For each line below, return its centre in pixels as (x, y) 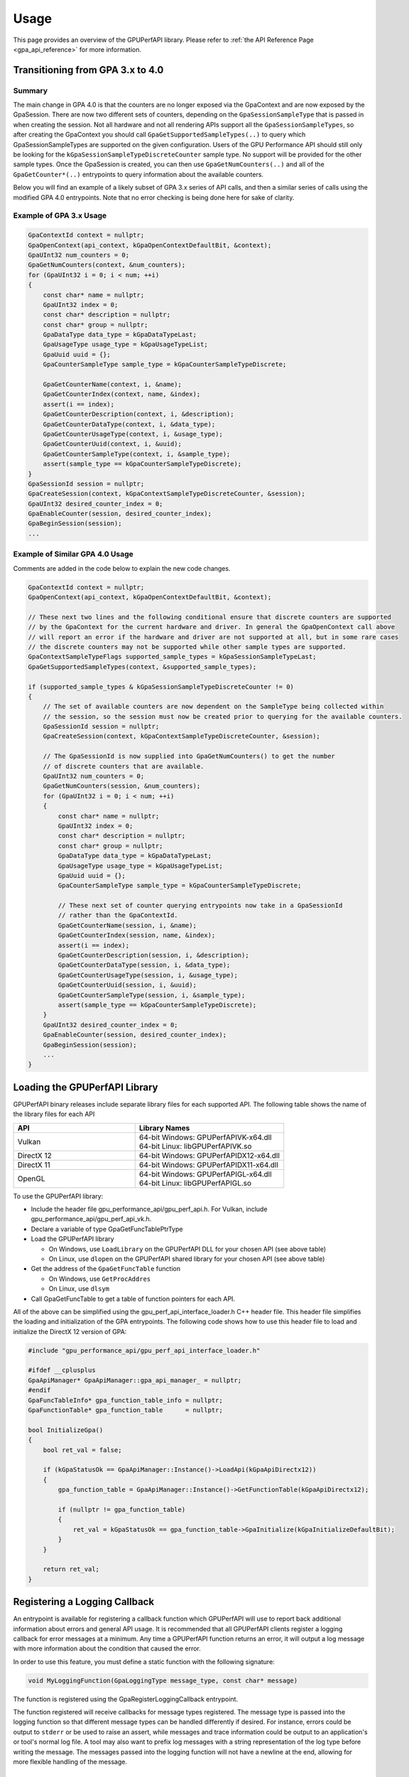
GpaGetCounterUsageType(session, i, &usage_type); (148, 975)
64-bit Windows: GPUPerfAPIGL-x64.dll (206, 1174)
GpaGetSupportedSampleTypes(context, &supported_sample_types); (142, 667)
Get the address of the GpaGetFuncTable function (106, 1269)
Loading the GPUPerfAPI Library (86, 1087)
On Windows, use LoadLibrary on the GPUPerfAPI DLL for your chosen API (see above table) (187, 1249)
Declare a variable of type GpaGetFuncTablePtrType (107, 1229)
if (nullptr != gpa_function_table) (122, 1509)
